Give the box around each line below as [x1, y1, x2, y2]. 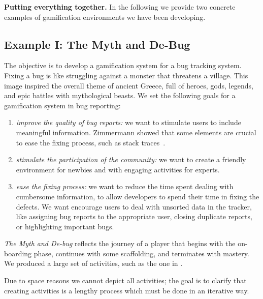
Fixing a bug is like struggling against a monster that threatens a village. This [4, 70, 248, 80]
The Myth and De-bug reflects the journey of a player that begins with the [4, 238, 236, 249]
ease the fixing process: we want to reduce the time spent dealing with [16, 181, 234, 192]
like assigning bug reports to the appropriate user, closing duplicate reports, [16, 211, 252, 222]
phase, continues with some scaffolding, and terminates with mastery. [34, 248, 249, 258]
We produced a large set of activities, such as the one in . [4, 258, 183, 268]
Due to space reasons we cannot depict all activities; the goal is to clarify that [4, 275, 247, 286]
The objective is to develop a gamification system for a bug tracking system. [4, 60, 242, 71]
